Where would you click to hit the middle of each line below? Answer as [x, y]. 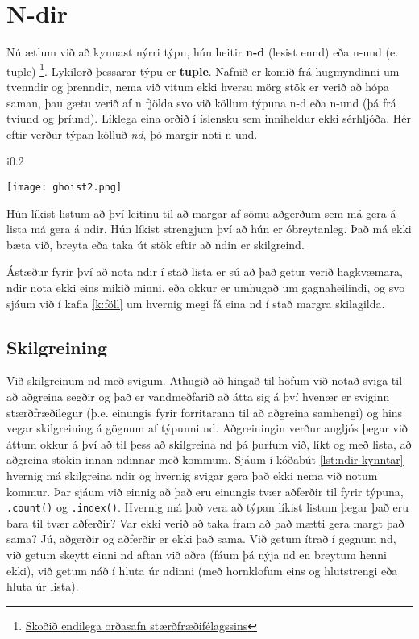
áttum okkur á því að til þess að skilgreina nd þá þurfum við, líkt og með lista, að [209, 443]
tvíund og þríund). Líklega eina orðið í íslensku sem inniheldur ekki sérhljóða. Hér [209, 118]
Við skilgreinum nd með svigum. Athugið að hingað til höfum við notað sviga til [205, 380]
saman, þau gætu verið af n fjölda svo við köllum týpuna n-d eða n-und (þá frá [201, 102]
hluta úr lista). [43, 586]
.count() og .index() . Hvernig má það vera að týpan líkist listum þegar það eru [208, 507]
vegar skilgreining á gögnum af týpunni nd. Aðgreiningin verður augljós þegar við [207, 428]
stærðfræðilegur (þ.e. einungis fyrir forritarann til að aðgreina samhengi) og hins [205, 412]
